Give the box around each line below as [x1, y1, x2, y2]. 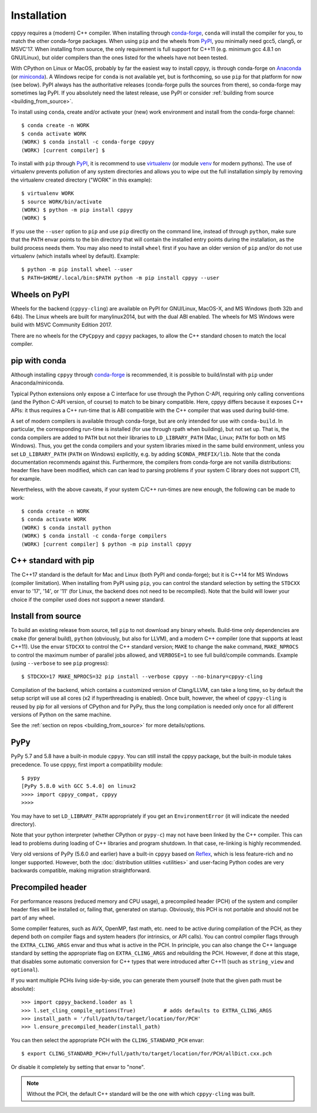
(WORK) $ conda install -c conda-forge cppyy [21, 139, 155, 145]
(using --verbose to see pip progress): [11, 660, 109, 667]
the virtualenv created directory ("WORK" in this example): [11, 176, 153, 183]
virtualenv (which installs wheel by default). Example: [11, 252, 140, 259]
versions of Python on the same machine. [11, 711, 112, 718]
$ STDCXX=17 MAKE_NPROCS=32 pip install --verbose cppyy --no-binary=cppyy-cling [21, 673, 263, 680]
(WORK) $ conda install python [21, 524, 112, 531]
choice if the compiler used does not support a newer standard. [11, 596, 166, 603]
